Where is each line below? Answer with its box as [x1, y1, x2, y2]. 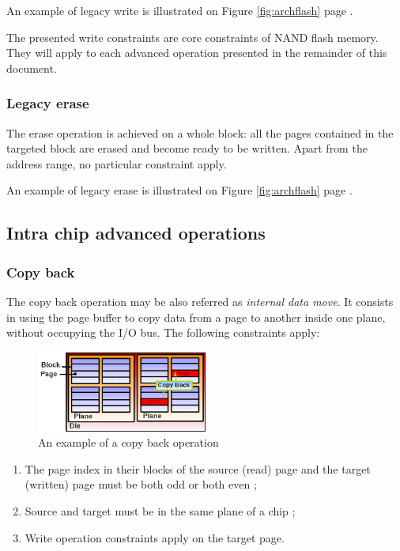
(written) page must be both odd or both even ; [25, 476, 257, 493]
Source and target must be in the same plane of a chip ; [25, 502, 296, 519]
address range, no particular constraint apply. [6, 155, 227, 172]
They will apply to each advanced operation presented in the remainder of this [6, 44, 387, 61]
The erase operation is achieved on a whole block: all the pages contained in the [6, 124, 394, 141]
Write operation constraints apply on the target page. [25, 529, 285, 545]
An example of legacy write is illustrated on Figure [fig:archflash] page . [6, 2, 353, 18]
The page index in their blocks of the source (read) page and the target [25, 460, 371, 477]
